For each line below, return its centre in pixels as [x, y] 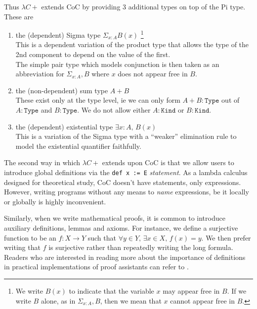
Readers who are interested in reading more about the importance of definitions [125, 257]
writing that [22, 247]
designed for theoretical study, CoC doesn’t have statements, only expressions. [123, 182]
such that [102, 237]
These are [19, 16]
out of [231, 100]
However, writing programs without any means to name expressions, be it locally [127, 192]
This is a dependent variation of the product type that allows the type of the [132, 44]
